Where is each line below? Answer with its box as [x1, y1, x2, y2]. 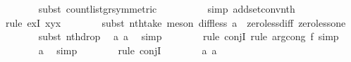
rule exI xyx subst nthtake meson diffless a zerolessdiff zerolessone [5, 15, 346, 30]
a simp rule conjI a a [38, 42, 217, 57]
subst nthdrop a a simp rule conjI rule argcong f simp [38, 29, 339, 44]
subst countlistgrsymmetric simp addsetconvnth [38, 1, 295, 15]
